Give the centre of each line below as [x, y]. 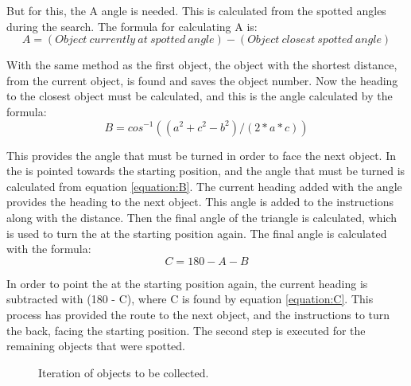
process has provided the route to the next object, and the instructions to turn [198, 314]
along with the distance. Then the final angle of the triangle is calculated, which [202, 217]
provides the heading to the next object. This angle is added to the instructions [200, 202]
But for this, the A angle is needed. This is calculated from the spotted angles [196, 10]
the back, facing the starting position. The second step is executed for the [186, 330]
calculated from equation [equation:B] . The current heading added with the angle [204, 186]
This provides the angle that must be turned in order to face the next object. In [201, 155]
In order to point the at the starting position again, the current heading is [187, 283]
